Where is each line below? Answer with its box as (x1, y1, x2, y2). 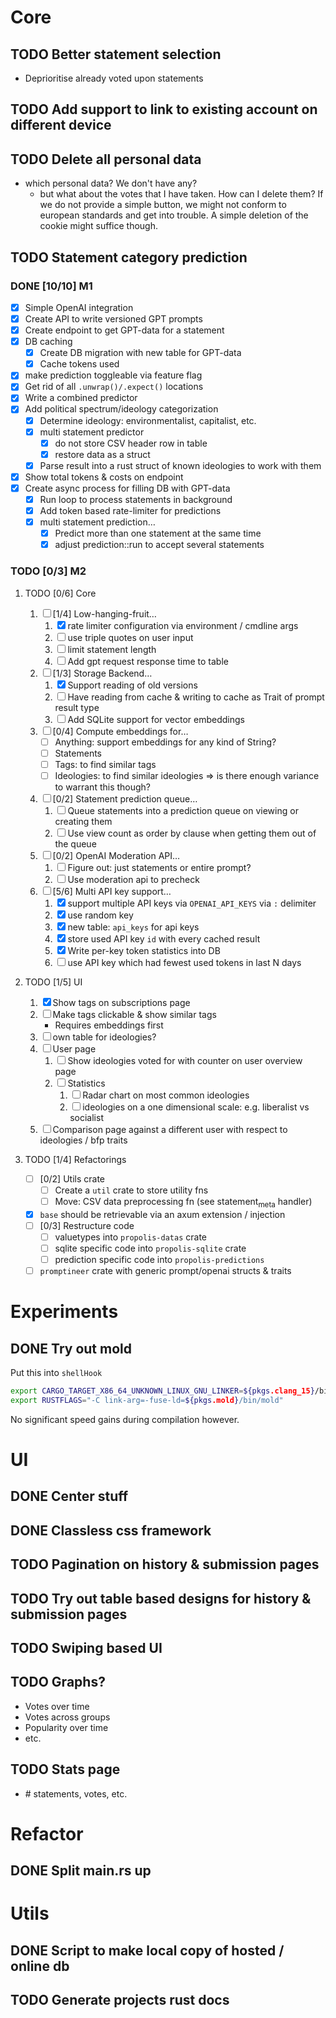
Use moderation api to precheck (67, 873, 200, 885)
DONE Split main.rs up (10, 1862, 152, 1880)
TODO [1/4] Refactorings (24, 1153, 127, 1165)
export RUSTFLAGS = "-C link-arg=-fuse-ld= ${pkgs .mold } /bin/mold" (10, 1395, 284, 1405)
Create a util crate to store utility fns (54, 1184, 209, 1196)
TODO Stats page (10, 1761, 121, 1778)
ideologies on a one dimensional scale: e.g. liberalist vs (82, 1101, 310, 1113)
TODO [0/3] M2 (10, 564, 87, 578)
